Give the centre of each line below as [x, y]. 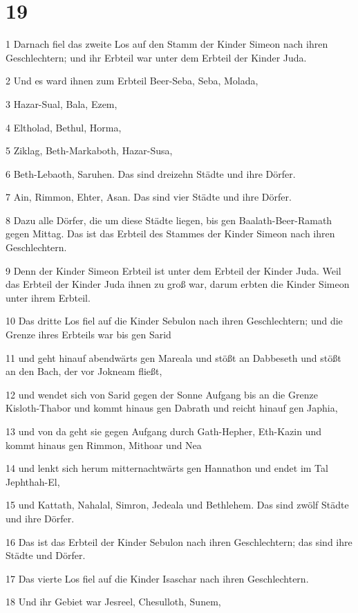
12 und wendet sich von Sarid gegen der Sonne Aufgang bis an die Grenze [162, 394]
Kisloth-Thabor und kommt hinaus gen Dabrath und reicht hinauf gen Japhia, [172, 408]
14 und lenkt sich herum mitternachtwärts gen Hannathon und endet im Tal [167, 468]
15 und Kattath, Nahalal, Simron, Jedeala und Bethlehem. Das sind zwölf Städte [177, 505]
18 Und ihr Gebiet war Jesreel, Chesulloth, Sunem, [113, 602]
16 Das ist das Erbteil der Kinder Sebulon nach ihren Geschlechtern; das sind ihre [179, 541]
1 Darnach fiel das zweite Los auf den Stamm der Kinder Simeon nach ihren [167, 44]
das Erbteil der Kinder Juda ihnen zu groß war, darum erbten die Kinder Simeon [178, 284]
